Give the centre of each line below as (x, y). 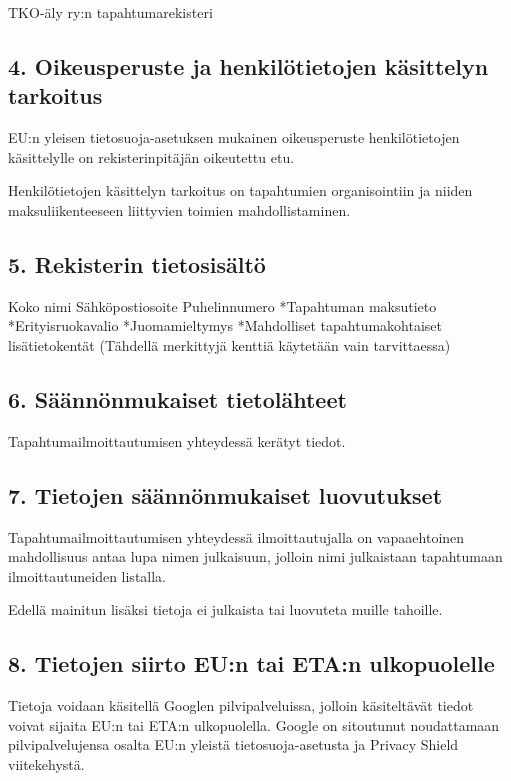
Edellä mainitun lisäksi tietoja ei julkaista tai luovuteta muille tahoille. (225, 609)
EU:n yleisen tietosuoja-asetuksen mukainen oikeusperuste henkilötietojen (234, 137)
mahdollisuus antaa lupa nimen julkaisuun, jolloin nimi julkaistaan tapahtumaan (255, 556)
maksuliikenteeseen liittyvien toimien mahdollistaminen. (179, 209)
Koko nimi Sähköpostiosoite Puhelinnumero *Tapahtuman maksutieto (222, 305)
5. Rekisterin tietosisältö (137, 263)
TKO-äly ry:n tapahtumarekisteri (110, 12)
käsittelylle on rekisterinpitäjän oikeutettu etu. (151, 156)
